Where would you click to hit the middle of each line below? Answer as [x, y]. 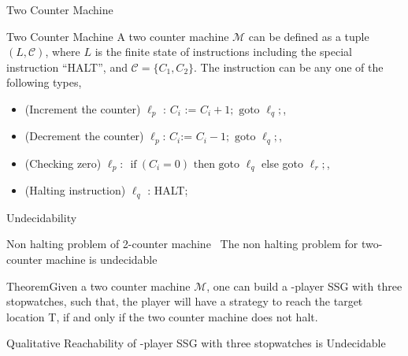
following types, [44, 82]
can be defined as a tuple [309, 36]
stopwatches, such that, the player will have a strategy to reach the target [185, 301]
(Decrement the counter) [84, 136]
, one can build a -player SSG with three [304, 286]
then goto [217, 164]
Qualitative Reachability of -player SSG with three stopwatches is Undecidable [196, 343]
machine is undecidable [102, 259]
